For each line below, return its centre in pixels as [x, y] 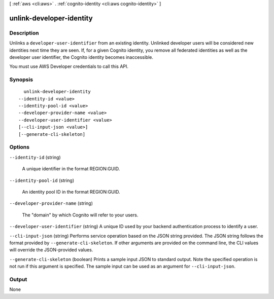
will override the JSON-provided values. [51, 250]
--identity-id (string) [35, 157]
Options [20, 147]
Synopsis [21, 80]
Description [24, 33]
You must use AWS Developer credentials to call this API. [69, 66]
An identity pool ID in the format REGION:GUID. [71, 192]
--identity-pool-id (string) [42, 180]
